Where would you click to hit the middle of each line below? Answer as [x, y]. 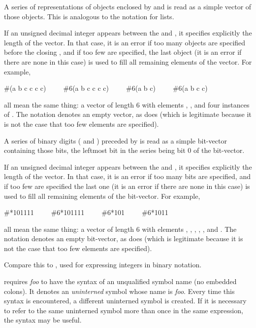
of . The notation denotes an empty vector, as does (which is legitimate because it [128, 114]
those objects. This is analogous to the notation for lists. [89, 16]
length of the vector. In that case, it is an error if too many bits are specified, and [127, 176]
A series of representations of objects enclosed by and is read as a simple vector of [128, 6]
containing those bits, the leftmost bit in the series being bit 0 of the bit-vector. [124, 150]
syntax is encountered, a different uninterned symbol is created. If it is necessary [125, 301]
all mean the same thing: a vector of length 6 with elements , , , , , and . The [120, 229]
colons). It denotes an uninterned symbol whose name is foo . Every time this [119, 291]
